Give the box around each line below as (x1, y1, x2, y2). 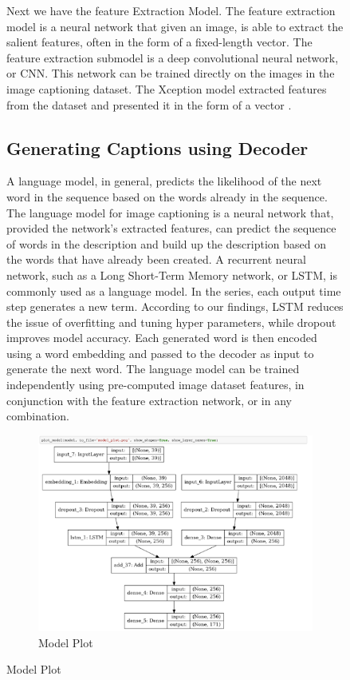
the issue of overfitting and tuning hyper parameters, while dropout (6, 313, 336, 330)
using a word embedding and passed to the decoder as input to (6, 344, 314, 361)
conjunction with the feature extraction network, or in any (6, 392, 292, 408)
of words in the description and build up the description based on (6, 235, 327, 252)
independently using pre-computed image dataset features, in (6, 376, 305, 393)
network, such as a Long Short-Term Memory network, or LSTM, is (6, 266, 338, 283)
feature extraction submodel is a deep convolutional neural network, (6, 49, 339, 66)
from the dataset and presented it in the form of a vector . (6, 96, 292, 113)
